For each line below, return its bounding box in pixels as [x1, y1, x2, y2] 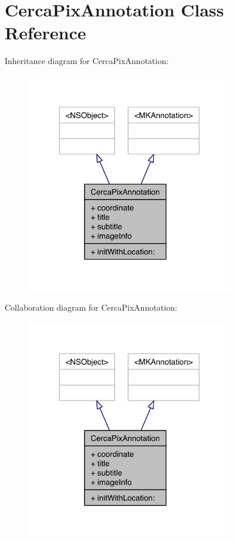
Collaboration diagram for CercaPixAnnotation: [5, 301, 177, 314]
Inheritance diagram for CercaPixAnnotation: [5, 55, 169, 67]
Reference [5, 21, 86, 45]
